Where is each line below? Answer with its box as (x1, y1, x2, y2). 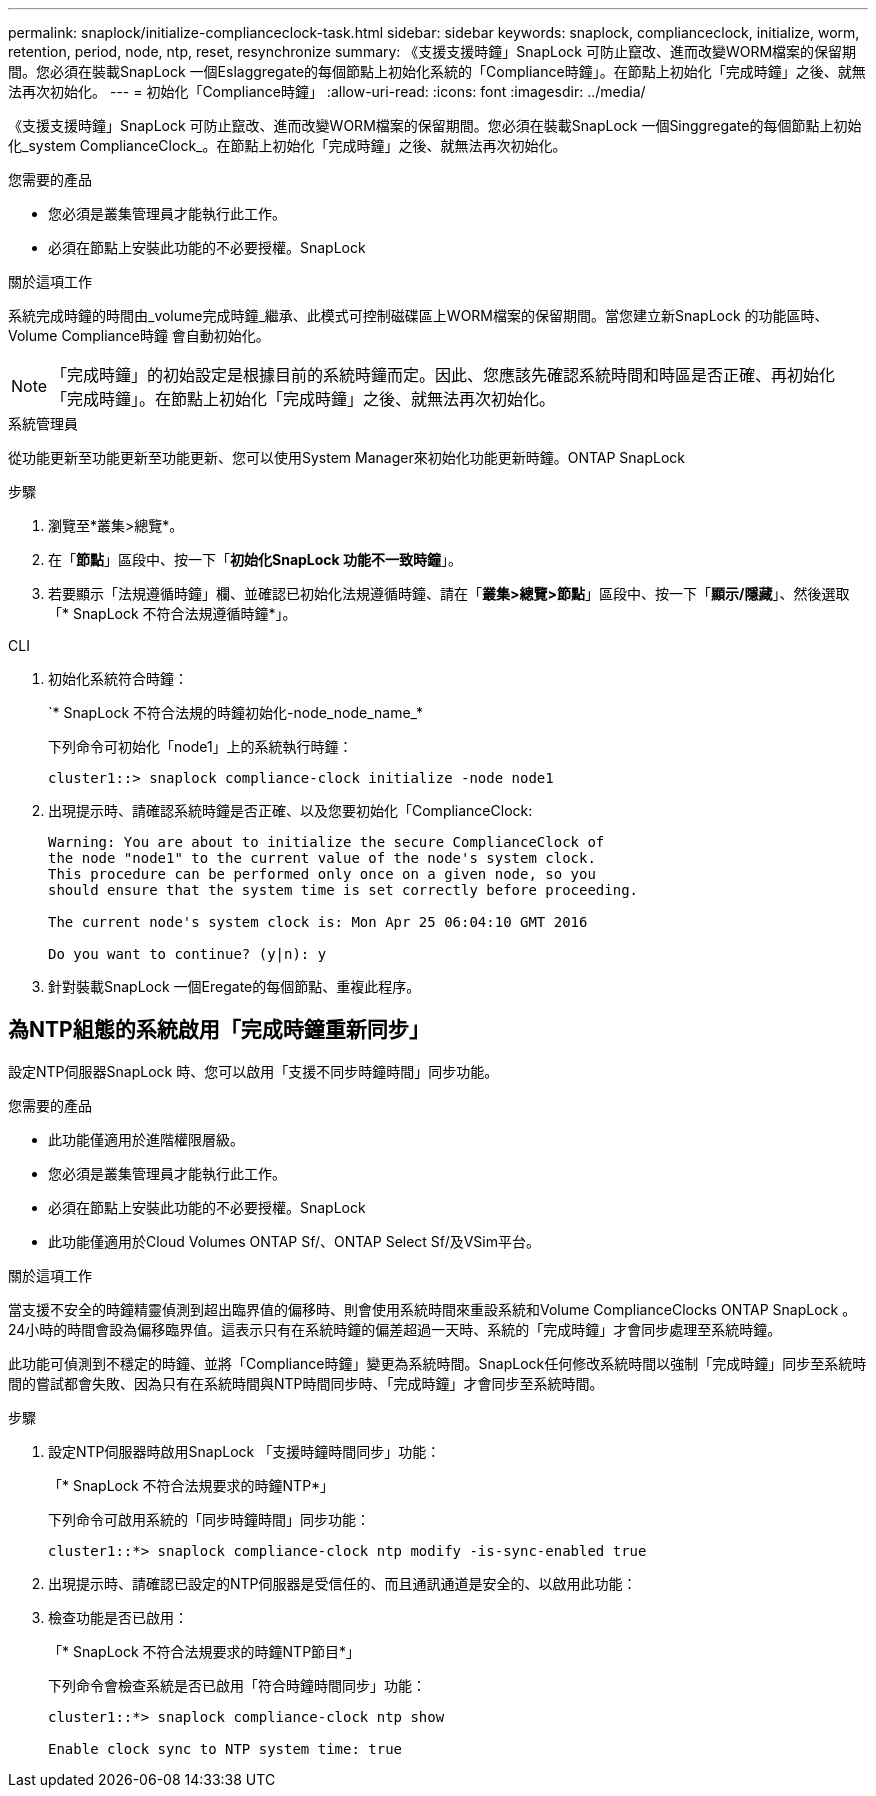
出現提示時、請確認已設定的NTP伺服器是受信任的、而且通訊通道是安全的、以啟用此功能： (48, 1574, 637, 1592)
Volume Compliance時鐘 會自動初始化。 (8, 327, 270, 344)
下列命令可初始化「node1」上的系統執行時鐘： (48, 738, 353, 755)
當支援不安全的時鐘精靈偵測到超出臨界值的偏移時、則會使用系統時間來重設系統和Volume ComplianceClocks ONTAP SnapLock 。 (8, 1300, 857, 1318)
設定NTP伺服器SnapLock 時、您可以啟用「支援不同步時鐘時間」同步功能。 (8, 1062, 499, 1080)
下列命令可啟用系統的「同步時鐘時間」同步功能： (48, 1510, 370, 1528)
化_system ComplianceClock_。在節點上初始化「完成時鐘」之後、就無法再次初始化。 (8, 137, 567, 154)
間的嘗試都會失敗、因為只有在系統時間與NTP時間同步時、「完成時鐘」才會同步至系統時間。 (8, 1374, 604, 1392)
